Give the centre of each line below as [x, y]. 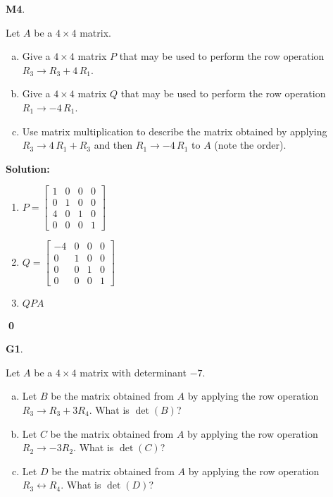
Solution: [28, 168]
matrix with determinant [133, 372]
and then [113, 145]
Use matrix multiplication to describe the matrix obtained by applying [175, 131]
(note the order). [250, 145]
